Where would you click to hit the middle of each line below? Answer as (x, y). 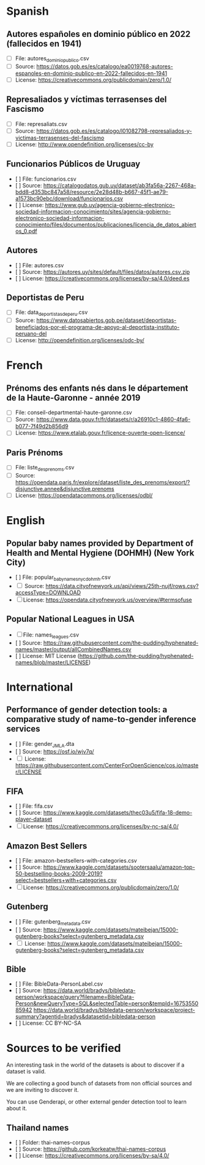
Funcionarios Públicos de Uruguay (73, 164)
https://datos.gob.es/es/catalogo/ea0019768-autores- (105, 66)
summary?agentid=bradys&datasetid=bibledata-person (85, 1017)
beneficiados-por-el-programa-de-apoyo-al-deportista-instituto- (97, 328)
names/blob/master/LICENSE (52, 662)
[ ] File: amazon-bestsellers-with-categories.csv (76, 861)
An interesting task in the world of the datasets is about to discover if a (95, 1065)
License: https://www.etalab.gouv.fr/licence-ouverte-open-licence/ (100, 433)
